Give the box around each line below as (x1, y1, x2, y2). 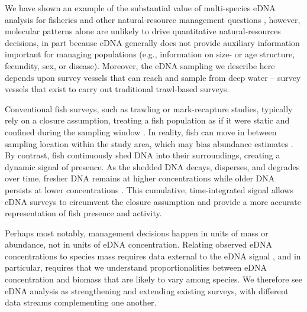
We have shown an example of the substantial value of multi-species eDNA (5, 2, 276, 14)
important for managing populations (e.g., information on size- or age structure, (5, 48, 295, 60)
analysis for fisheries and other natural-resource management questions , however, (5, 13, 300, 25)
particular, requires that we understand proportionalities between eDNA (5, 261, 267, 274)
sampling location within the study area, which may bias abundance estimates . (5, 137, 293, 149)
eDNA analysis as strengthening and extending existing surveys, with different (5, 284, 289, 297)
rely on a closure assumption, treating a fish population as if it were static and (5, 114, 290, 126)
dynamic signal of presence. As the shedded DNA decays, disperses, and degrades (5, 160, 300, 173)
